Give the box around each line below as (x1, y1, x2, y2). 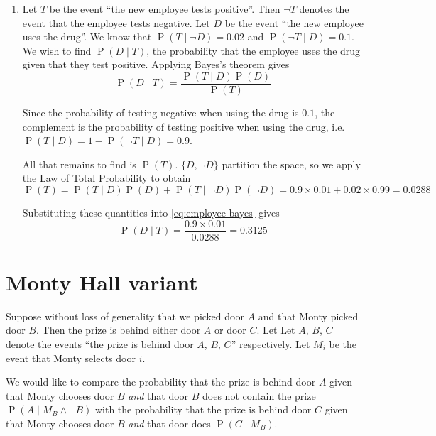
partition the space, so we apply (222, 156, 361, 171)
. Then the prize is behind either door (36, 322, 201, 337)
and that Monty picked (258, 308, 359, 323)
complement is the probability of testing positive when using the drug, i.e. (22, 119, 345, 133)
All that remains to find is (22, 156, 136, 171)
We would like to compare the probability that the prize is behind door (6, 374, 316, 389)
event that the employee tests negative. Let (22, 15, 210, 30)
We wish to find (22, 43, 92, 58)
